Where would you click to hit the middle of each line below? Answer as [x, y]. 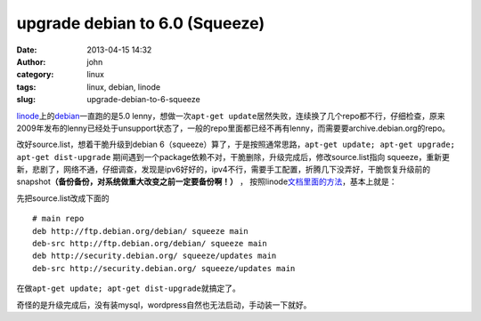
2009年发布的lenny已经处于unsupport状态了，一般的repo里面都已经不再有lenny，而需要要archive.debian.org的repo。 [233, 128]
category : [35, 75]
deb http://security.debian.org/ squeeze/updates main [155, 256]
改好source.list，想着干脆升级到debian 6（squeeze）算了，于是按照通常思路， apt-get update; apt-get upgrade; [236, 144]
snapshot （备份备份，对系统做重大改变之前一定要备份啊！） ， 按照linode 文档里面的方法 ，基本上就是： [207, 181]
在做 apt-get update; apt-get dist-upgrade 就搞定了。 [128, 288]
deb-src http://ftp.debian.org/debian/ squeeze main [150, 244]
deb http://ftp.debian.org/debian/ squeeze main [140, 231]
